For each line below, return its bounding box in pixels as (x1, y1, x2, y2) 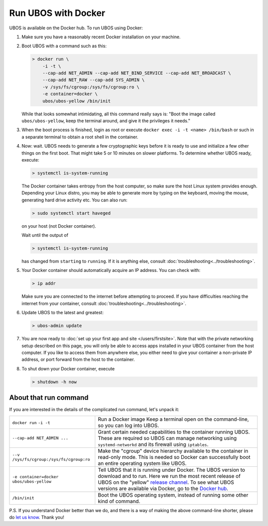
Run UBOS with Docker (9, 7, 105, 18)
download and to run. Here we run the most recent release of (97, 472, 241, 479)
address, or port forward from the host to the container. (21, 356, 135, 362)
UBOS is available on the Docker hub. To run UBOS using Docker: (9, 25, 143, 31)
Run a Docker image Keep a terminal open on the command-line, (97, 416, 249, 423)
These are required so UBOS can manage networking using (97, 435, 237, 441)
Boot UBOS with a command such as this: (21, 43, 107, 49)
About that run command (9, 393, 89, 402)
